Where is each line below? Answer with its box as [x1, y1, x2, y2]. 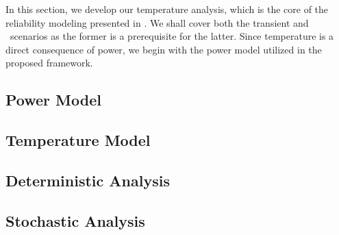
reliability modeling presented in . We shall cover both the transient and [5, 15, 309, 29]
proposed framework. [5, 55, 93, 70]
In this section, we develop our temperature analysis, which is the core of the [5, 2, 329, 16]
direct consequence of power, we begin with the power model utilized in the [5, 42, 322, 56]
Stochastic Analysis [5, 210, 145, 231]
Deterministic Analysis [5, 169, 170, 190]
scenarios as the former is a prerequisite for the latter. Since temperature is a [10, 29, 334, 43]
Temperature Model [5, 129, 151, 151]
